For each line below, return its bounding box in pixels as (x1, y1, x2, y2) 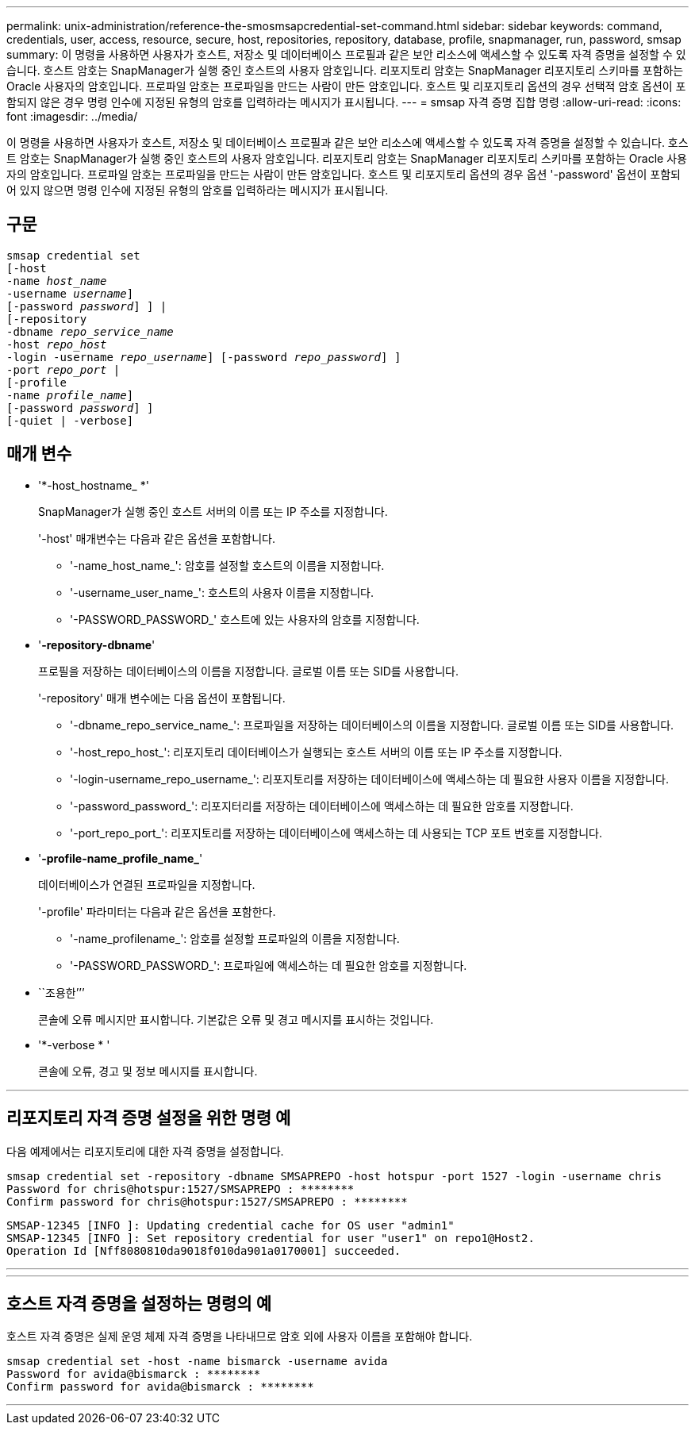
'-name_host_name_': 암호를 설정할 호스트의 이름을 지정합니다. (70, 558, 385, 572)
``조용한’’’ (38, 985, 85, 999)
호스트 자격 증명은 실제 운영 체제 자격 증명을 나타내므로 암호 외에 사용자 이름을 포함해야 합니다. (6, 1329, 473, 1344)
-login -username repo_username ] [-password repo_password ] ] (6, 350, 401, 364)
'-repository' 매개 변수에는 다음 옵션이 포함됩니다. (38, 690, 286, 705)
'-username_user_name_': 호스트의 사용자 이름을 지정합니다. (70, 585, 374, 599)
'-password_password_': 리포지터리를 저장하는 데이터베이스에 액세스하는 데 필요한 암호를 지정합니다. (70, 798, 574, 813)
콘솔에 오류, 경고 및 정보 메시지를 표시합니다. (38, 1064, 258, 1078)
